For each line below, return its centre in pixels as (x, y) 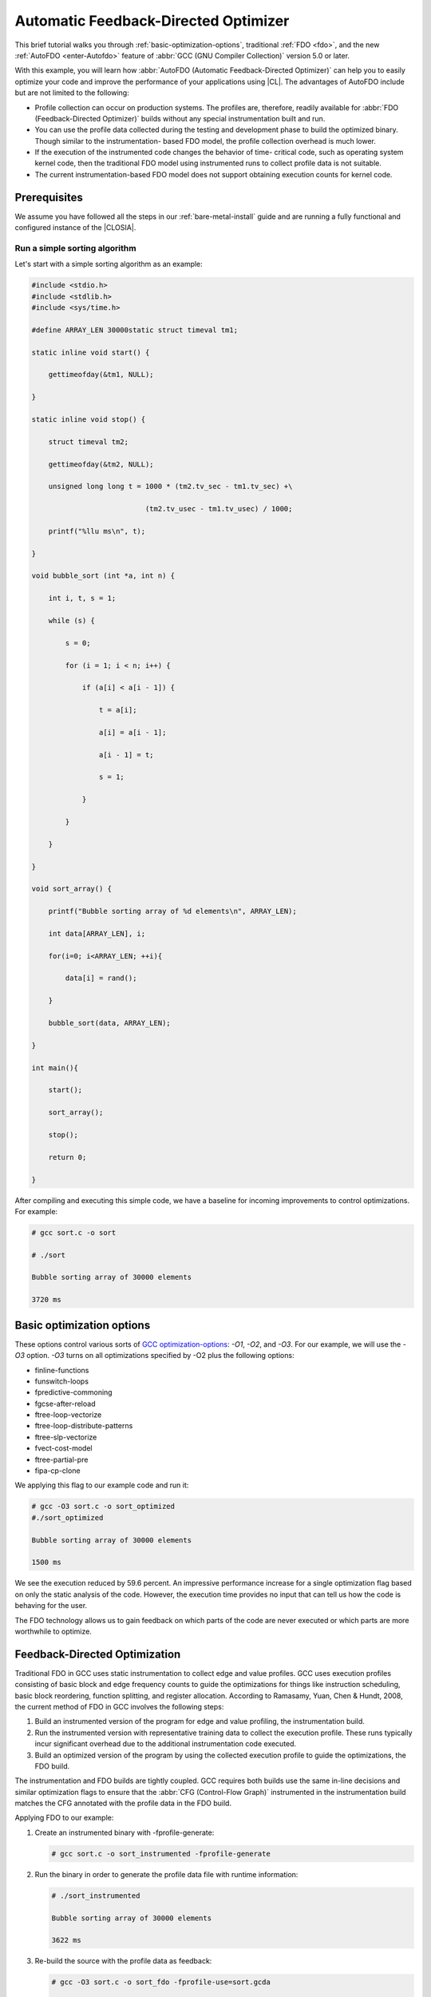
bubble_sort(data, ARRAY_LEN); (109, 1023)
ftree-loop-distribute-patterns (84, 1426)
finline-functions (62, 1370)
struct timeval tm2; (89, 442)
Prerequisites (49, 197)
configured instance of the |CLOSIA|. (75, 228)
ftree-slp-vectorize (66, 1437)
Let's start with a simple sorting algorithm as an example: (109, 264)
